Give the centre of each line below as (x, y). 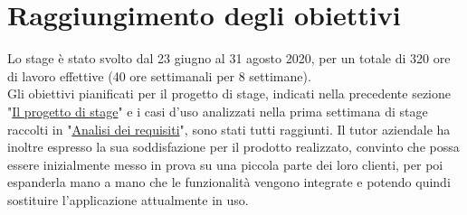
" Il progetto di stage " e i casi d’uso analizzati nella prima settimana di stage (218, 111)
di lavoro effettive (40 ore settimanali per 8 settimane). (159, 75)
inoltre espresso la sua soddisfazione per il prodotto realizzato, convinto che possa (233, 147)
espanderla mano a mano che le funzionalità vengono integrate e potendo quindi (229, 182)
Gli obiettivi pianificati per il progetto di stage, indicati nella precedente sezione (229, 93)
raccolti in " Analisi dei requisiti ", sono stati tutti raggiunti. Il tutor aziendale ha (229, 129)
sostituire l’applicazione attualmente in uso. (128, 199)
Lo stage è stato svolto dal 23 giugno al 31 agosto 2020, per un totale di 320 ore (229, 58)
